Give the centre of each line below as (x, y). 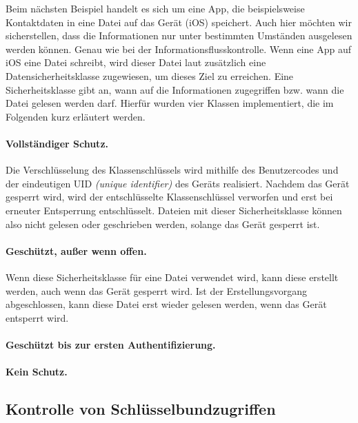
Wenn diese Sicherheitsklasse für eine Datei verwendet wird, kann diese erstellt (172, 277)
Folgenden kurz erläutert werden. (76, 116)
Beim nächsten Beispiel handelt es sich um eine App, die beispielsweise (155, 8)
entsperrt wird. (37, 317)
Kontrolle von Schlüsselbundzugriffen (141, 409)
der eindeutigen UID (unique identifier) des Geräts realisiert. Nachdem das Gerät (178, 183)
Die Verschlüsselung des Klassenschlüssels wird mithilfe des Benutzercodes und (172, 170)
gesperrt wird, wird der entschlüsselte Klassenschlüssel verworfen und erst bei (169, 197)
